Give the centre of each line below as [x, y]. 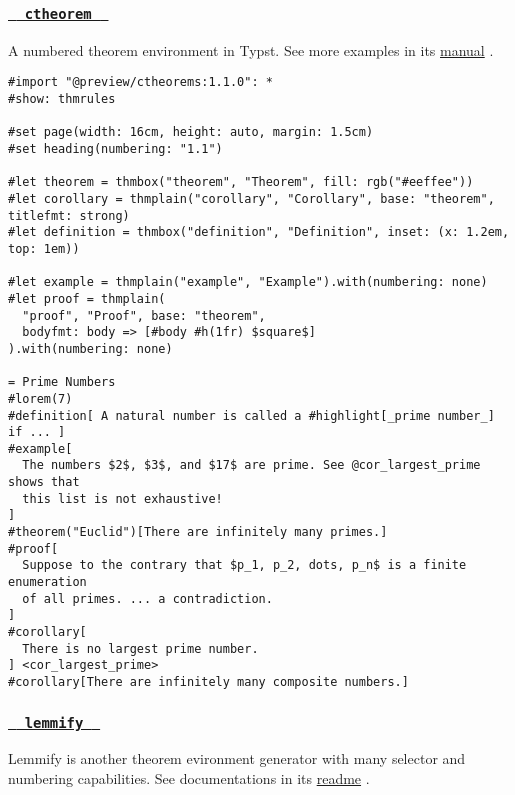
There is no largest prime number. [140, 648]
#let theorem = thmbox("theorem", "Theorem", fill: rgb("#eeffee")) [241, 182]
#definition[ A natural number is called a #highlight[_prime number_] [251, 415]
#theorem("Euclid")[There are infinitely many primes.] [198, 532]
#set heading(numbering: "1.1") [115, 149]
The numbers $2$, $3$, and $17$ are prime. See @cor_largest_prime [251, 465]
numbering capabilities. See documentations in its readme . [189, 778]
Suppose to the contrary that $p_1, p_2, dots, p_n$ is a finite [244, 565]
